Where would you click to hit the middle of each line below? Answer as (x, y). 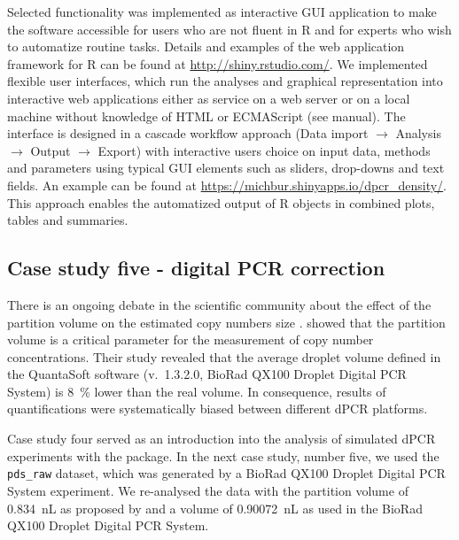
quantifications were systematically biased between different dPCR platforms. (218, 409)
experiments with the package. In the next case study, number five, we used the (223, 455)
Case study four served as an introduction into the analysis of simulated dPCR (222, 439)
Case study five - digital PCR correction (196, 268)
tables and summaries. (68, 220)
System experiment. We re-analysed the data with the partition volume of (208, 490)
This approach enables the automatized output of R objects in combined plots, (221, 202)
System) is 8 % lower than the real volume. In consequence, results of (197, 391)
